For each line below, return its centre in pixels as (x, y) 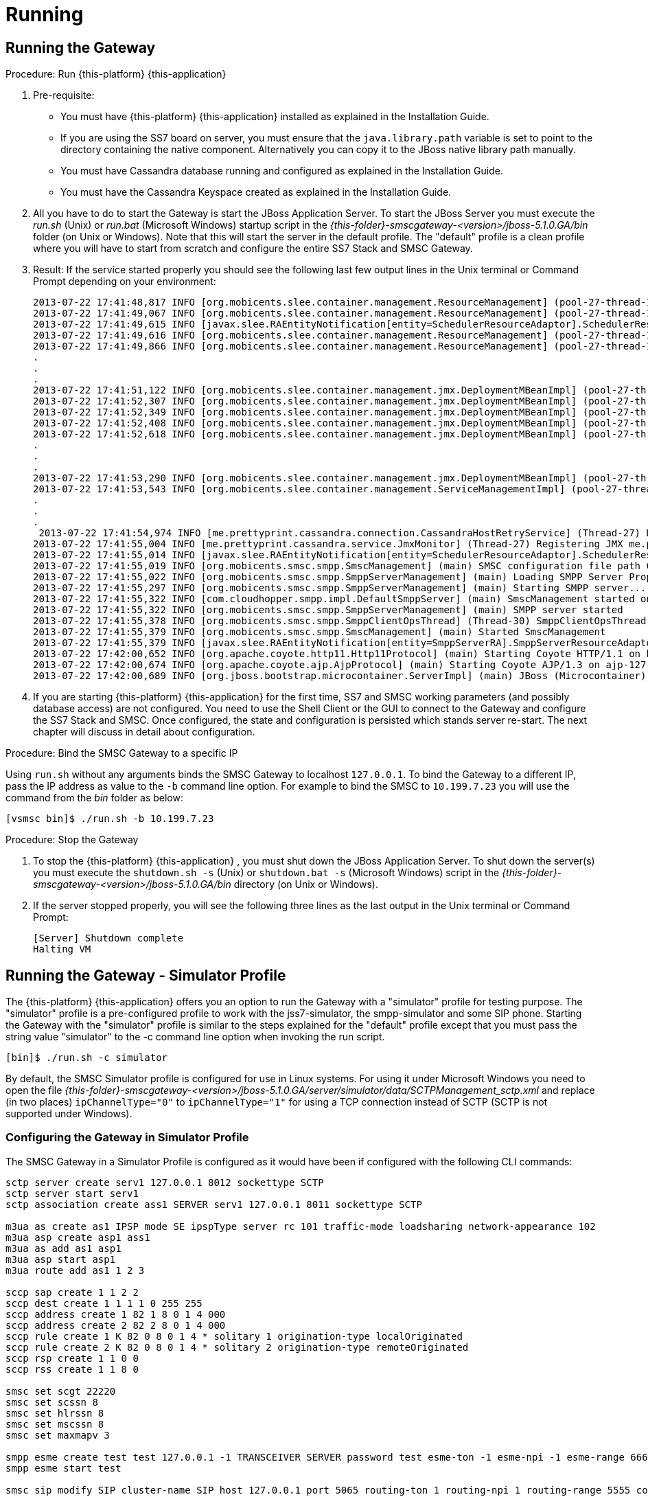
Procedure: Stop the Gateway (72, 840)
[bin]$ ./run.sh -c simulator (87, 1058)
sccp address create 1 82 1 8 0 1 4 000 (116, 1314)
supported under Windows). (69, 1114)
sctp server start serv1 (72, 1193)
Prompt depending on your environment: (125, 282)
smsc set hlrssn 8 (55, 1413)
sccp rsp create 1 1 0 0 (72, 1358)
